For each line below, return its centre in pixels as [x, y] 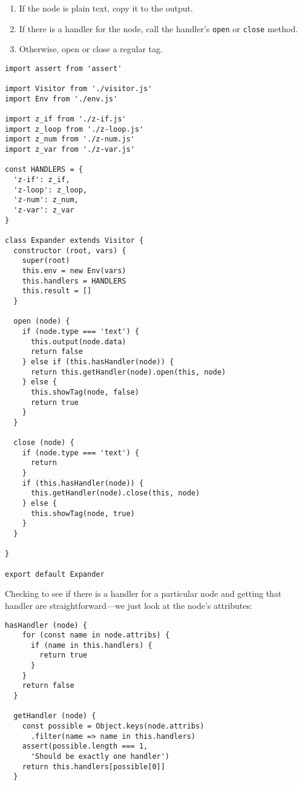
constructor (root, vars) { [70, 250]
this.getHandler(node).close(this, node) [115, 493]
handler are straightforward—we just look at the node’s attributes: [129, 605]
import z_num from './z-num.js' [70, 139]
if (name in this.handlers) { [91, 645]
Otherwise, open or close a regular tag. [91, 49]
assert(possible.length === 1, [85, 746]
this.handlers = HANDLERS [74, 281]
